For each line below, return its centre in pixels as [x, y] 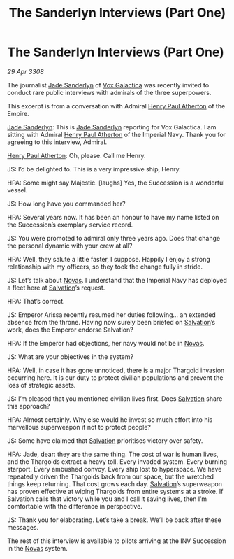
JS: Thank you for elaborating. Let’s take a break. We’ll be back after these [114, 520]
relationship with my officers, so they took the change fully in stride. [105, 267]
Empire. [18, 113]
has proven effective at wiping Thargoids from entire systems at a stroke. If [115, 491]
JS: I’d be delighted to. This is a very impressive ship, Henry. [94, 169]
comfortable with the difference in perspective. [75, 506]
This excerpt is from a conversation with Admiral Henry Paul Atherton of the [116, 106]
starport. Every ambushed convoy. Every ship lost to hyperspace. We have [115, 469]
